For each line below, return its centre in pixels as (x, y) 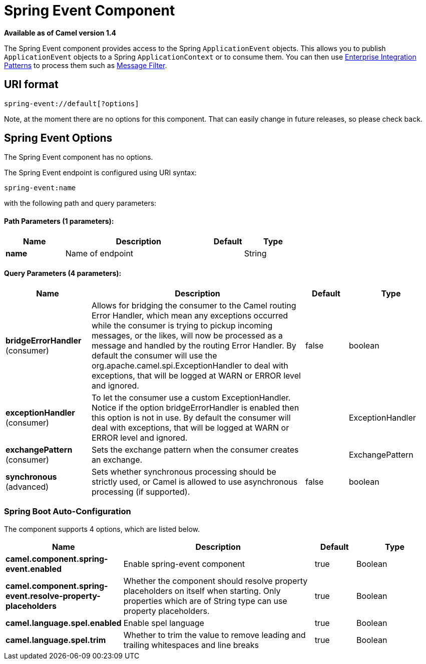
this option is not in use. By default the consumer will (191, 417)
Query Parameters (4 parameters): (63, 273)
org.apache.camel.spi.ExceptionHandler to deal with (190, 365)
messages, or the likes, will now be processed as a (187, 335)
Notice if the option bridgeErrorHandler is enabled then (195, 407)
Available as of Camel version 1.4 (60, 33)
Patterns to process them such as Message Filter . (86, 65)
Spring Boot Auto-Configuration (68, 512)
